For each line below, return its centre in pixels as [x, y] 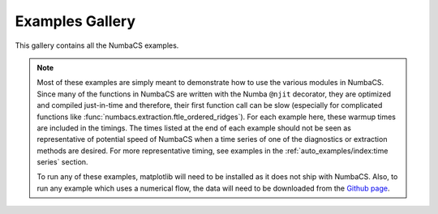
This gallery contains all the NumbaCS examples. [97, 45]
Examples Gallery [75, 21]
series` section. [62, 162]
